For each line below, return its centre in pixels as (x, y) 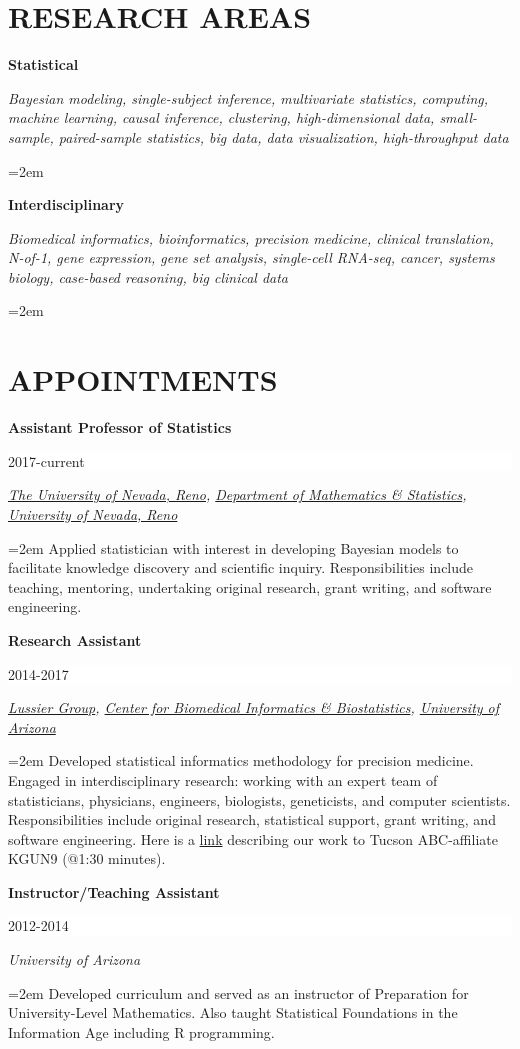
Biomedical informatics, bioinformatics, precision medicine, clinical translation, (251, 237)
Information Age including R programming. (141, 1031)
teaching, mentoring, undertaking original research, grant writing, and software (250, 586)
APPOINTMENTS (143, 379)
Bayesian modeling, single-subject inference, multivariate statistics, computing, (248, 97)
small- (458, 117)
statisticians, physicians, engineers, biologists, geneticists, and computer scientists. (259, 799)
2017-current (46, 460)
